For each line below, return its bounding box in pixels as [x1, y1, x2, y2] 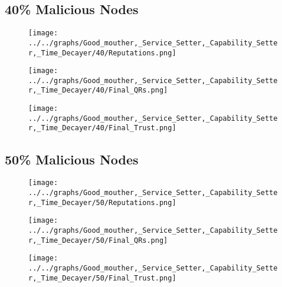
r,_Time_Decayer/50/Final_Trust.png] [28, 273, 176, 282]
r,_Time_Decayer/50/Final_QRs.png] [28, 236, 168, 245]
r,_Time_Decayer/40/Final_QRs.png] [28, 86, 168, 95]
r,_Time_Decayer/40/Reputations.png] [28, 48, 176, 57]
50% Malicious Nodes [5, 150, 139, 168]
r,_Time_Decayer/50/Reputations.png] [28, 198, 176, 207]
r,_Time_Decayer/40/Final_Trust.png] [28, 124, 176, 133]
